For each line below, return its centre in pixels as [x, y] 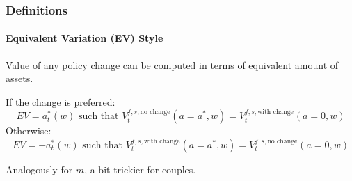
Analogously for [39, 169]
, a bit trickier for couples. [140, 169]
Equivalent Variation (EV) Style [85, 38]
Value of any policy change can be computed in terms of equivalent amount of [172, 64]
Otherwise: [29, 131]
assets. [19, 78]
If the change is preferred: [61, 101]
